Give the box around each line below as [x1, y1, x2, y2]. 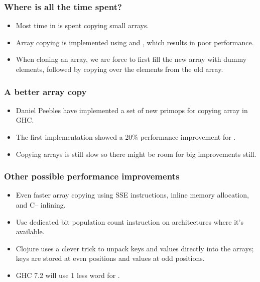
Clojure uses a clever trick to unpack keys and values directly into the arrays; [16, 243, 254, 253]
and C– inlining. [16, 200, 66, 210]
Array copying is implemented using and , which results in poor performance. [16, 37, 254, 47]
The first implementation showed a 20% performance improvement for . [16, 132, 236, 142]
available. [16, 226, 45, 237]
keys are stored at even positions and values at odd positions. [16, 253, 205, 263]
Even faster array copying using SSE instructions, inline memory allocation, [16, 190, 249, 200]
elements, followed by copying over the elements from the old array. [16, 64, 223, 74]
